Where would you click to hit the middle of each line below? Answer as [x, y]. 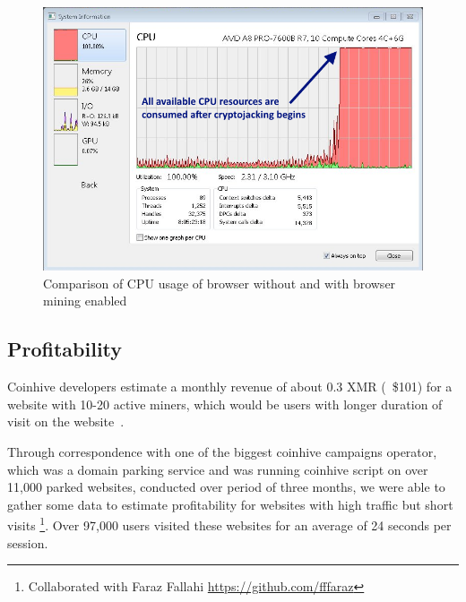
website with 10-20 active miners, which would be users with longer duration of [225, 404]
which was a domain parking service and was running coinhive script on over [218, 469]
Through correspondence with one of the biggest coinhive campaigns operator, [222, 451]
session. [28, 542]
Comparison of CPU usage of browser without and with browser [220, 283]
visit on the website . [66, 421]
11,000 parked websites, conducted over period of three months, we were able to [226, 487]
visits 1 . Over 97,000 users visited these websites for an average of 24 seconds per [229, 524]
